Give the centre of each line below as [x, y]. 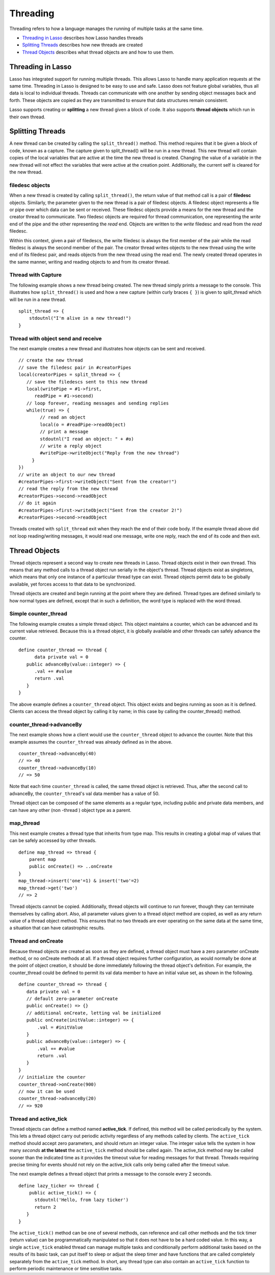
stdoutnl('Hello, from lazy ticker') [81, 1200]
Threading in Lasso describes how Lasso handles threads [83, 38]
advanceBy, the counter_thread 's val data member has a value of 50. [85, 794]
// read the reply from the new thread [68, 489]
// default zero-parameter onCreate [72, 999]
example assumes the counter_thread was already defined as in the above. [91, 742]
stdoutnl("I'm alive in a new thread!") [80, 318]
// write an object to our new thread [67, 475]
